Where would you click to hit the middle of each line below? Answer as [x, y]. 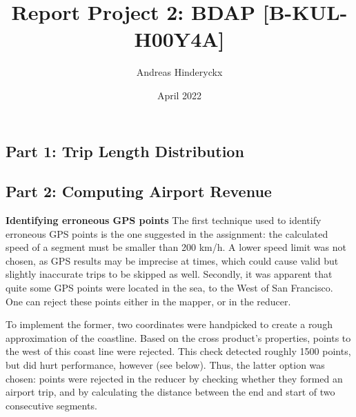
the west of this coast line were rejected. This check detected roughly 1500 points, [178, 351]
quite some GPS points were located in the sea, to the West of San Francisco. [169, 288]
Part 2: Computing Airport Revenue [139, 191]
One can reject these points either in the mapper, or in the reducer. [148, 301]
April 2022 [179, 95]
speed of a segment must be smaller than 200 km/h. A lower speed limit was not [176, 247]
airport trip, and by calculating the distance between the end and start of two [170, 392]
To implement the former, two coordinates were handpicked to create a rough [169, 324]
